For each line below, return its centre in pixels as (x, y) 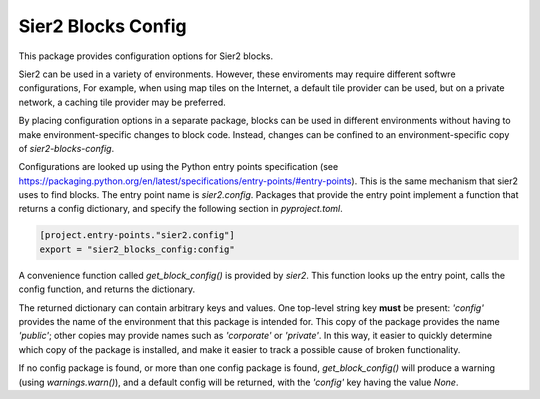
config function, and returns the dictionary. (107, 289)
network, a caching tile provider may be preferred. (122, 102)
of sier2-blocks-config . (66, 148)
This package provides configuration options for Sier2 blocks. (146, 56)
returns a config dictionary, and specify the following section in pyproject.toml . (181, 209)
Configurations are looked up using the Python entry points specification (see (178, 167)
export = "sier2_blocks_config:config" (137, 249)
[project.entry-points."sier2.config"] (137, 235)
